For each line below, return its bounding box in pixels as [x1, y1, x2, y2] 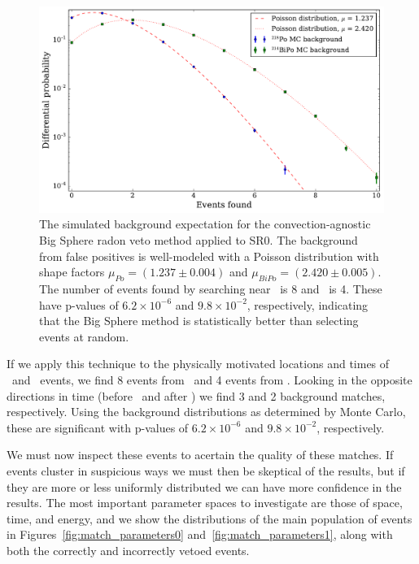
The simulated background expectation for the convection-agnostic [39, 215, 371, 232]
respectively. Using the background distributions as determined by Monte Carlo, [7, 403, 406, 420]
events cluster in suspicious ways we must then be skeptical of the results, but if [7, 462, 405, 479]
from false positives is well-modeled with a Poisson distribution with [39, 247, 379, 264]
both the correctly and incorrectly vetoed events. [7, 541, 250, 558]
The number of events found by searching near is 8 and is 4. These [39, 280, 382, 297]
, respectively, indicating [247, 296, 369, 313]
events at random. [39, 328, 129, 345]
